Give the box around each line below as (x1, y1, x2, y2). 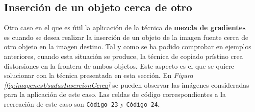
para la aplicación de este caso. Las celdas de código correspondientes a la (4, 89, 226, 99)
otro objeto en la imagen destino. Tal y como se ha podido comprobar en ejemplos (4, 41, 251, 52)
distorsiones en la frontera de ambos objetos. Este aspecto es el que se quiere (4, 60, 234, 71)
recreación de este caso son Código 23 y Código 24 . (4, 98, 160, 109)
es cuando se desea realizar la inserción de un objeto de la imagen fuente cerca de (4, 32, 249, 42)
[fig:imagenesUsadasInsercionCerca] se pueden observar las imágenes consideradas (4, 79, 249, 90)
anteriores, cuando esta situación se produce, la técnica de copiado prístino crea (4, 51, 243, 61)
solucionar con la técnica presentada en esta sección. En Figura (4, 70, 194, 80)
